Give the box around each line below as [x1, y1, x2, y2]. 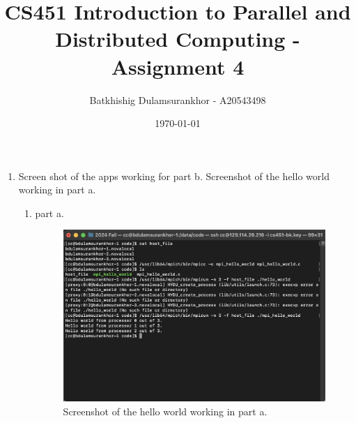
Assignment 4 [111, 52, 245, 80]
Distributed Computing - [55, 24, 300, 53]
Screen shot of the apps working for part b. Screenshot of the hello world [18, 168, 330, 183]
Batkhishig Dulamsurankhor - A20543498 [89, 92, 266, 107]
